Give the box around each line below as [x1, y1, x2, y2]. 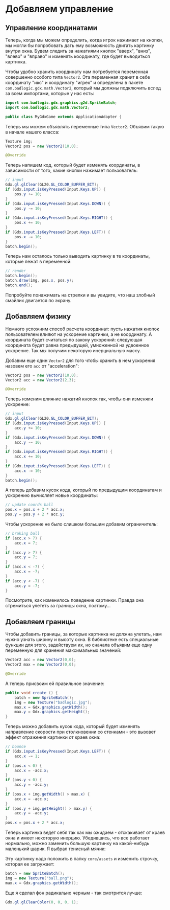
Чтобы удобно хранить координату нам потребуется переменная [5, 69, 149, 75]
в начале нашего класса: [5, 129, 60, 135]
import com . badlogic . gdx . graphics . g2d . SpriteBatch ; [5, 100, 117, 105]
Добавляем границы [5, 617, 75, 626]
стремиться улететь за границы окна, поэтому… [5, 603, 111, 609]
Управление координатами [5, 24, 98, 32]
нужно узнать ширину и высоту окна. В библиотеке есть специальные [5, 636, 159, 643]
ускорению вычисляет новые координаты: [5, 492, 98, 498]
